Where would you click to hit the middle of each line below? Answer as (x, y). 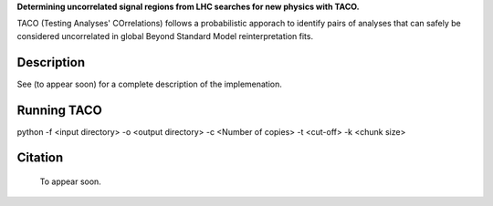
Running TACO (59, 110)
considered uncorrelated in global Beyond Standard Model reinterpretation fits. (165, 36)
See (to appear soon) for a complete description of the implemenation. (150, 84)
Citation (40, 158)
